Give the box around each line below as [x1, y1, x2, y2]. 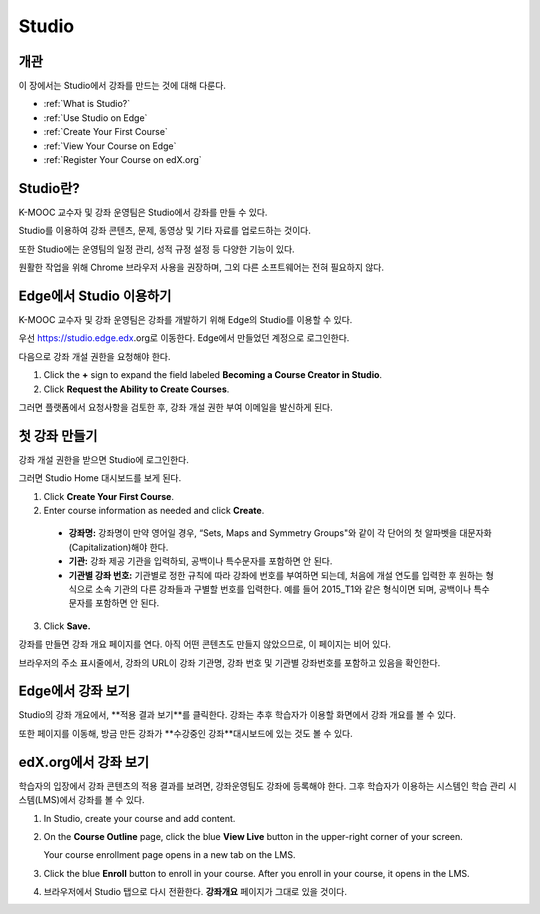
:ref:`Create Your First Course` [43, 126, 169, 138]
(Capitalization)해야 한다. [68, 541, 169, 553]
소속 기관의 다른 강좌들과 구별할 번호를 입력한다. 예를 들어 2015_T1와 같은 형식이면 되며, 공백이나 [95, 583, 472, 595]
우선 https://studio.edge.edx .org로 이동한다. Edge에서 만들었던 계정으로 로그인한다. [18, 332, 350, 344]
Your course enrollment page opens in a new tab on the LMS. [43, 849, 296, 861]
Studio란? [18, 180, 80, 197]
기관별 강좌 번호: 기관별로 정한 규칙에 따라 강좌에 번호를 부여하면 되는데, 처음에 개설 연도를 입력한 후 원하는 [68, 569, 484, 581]
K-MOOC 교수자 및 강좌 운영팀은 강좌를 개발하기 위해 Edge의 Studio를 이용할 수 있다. [18, 314, 353, 325]
